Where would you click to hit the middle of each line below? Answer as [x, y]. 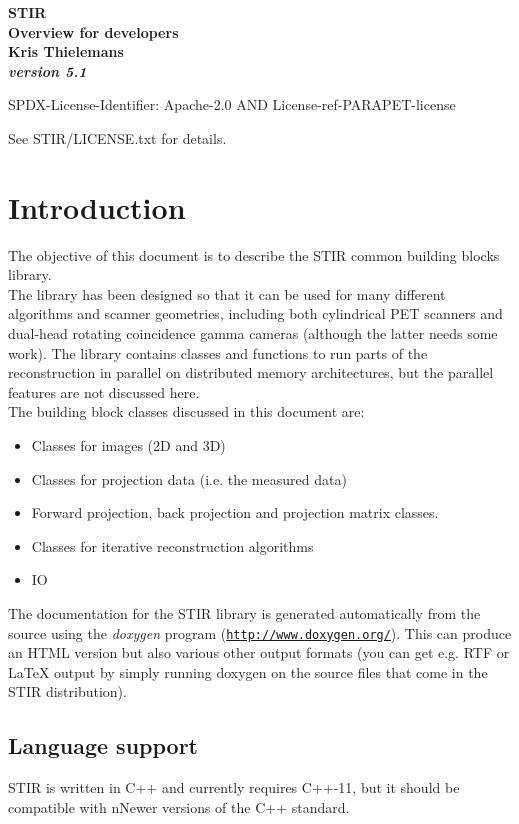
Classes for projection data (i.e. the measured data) [189, 478]
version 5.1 [47, 70]
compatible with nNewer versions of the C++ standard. [179, 806]
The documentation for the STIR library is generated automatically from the [244, 613]
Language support [103, 745]
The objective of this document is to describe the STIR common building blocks [254, 254]
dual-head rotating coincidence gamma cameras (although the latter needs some [253, 333]
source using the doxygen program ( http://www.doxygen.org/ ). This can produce [260, 632]
